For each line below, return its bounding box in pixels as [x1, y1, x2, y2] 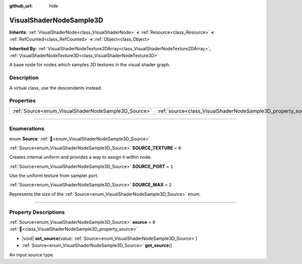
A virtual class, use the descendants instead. [9, 84, 103, 91]
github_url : [9, 3, 33, 9]
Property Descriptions [9, 209, 65, 216]
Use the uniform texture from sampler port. [9, 172, 99, 179]
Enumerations [9, 125, 45, 132]
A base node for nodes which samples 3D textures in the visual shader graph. [9, 62, 171, 68]
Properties [9, 97, 36, 104]
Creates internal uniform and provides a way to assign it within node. [9, 154, 152, 160]
